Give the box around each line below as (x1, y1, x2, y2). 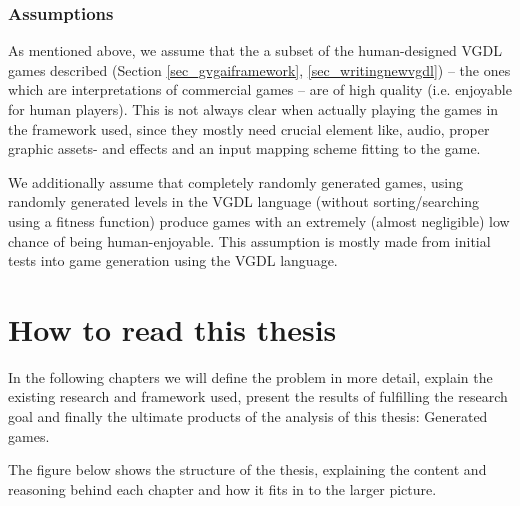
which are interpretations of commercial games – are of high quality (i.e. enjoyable (8, 79, 512, 100)
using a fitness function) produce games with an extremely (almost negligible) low (8, 210, 510, 231)
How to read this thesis (8, 308, 337, 349)
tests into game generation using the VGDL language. (8, 250, 338, 271)
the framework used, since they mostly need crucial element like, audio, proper (8, 118, 490, 139)
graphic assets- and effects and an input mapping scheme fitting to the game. (8, 138, 481, 159)
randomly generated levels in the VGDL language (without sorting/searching (8, 191, 480, 212)
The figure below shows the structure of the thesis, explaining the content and (8, 459, 487, 480)
